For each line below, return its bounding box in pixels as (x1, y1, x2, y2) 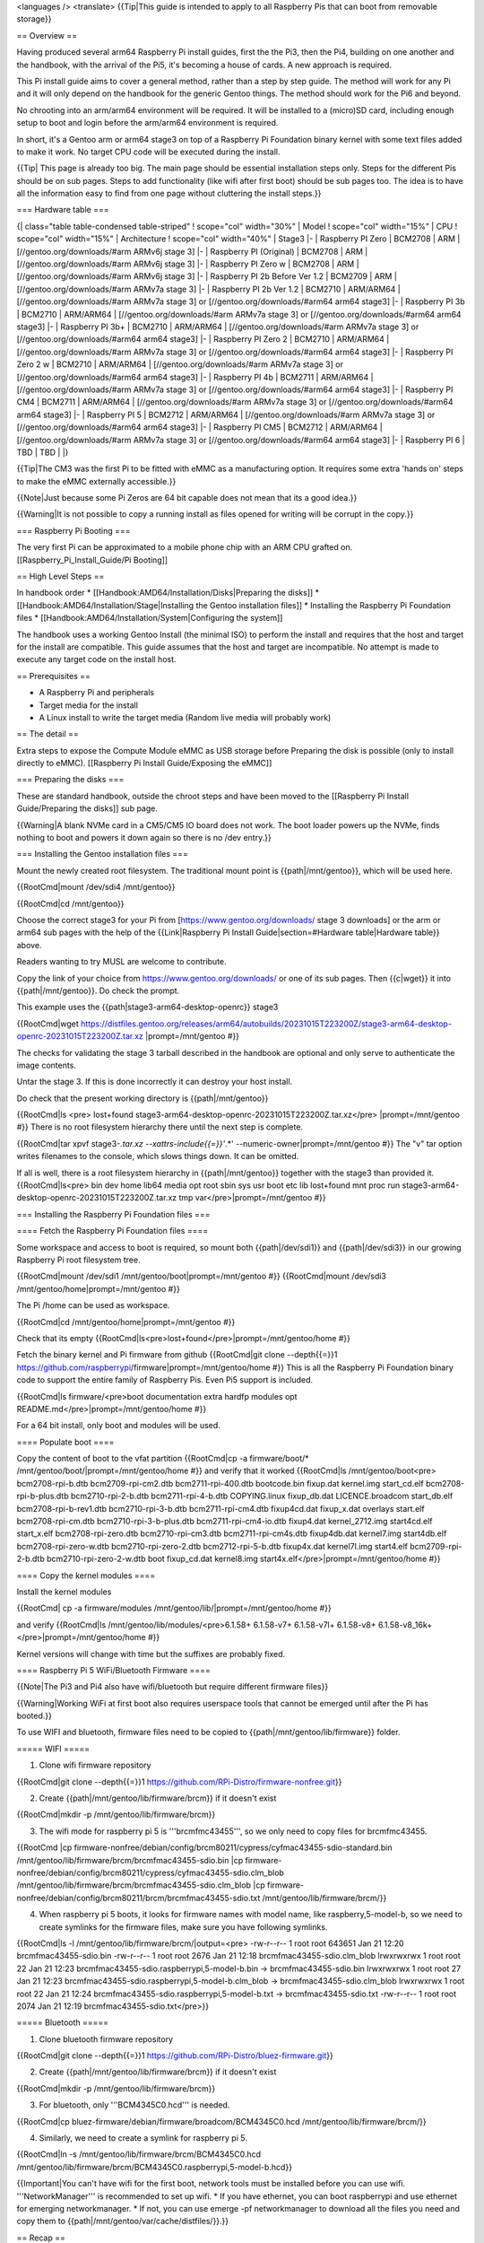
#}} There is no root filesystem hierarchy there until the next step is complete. (16, 1121, 304, 1132)
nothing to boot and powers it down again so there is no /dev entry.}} (16, 833, 272, 843)
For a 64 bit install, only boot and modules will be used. (16, 1420, 221, 1431)
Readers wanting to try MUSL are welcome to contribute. (16, 956, 228, 967)
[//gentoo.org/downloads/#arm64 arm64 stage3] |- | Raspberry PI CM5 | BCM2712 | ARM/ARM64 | (16, 422, 383, 432)
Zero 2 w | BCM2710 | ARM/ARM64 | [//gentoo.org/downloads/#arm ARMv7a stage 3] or (16, 359, 344, 370)
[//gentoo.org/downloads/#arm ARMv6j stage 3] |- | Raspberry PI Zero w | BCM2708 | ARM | (16, 258, 359, 269)
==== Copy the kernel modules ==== (16, 1570, 156, 1581)
